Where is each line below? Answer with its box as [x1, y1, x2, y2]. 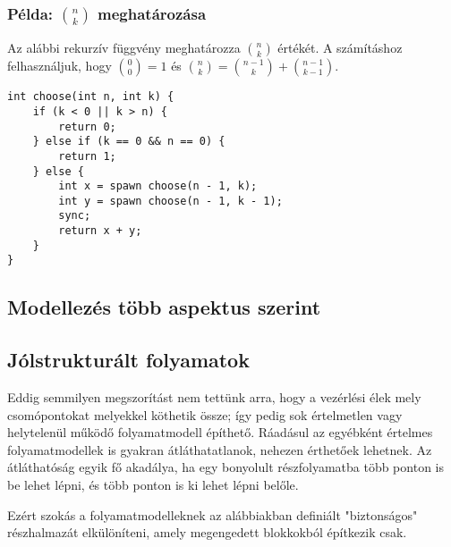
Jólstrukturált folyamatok [7, 346, 250, 374]
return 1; [58, 149, 116, 163]
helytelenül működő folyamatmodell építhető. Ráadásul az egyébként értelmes [7, 423, 433, 442]
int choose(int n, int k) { [7, 90, 174, 104]
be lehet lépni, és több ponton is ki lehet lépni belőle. [7, 475, 299, 494]
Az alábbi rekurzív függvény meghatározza [7, 38, 241, 57]
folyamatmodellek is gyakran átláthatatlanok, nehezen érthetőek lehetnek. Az [7, 440, 432, 459]
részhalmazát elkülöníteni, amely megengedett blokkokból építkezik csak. [7, 523, 407, 542]
